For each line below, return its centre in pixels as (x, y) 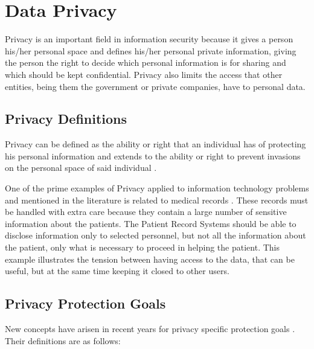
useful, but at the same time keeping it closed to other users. (117, 271)
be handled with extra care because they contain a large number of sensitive (146, 212)
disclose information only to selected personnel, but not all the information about (155, 235)
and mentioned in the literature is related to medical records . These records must (157, 200)
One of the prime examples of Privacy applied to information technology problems (157, 188)
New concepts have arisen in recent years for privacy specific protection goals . (150, 329)
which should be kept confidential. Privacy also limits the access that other (144, 74)
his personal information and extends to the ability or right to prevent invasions (153, 155)
